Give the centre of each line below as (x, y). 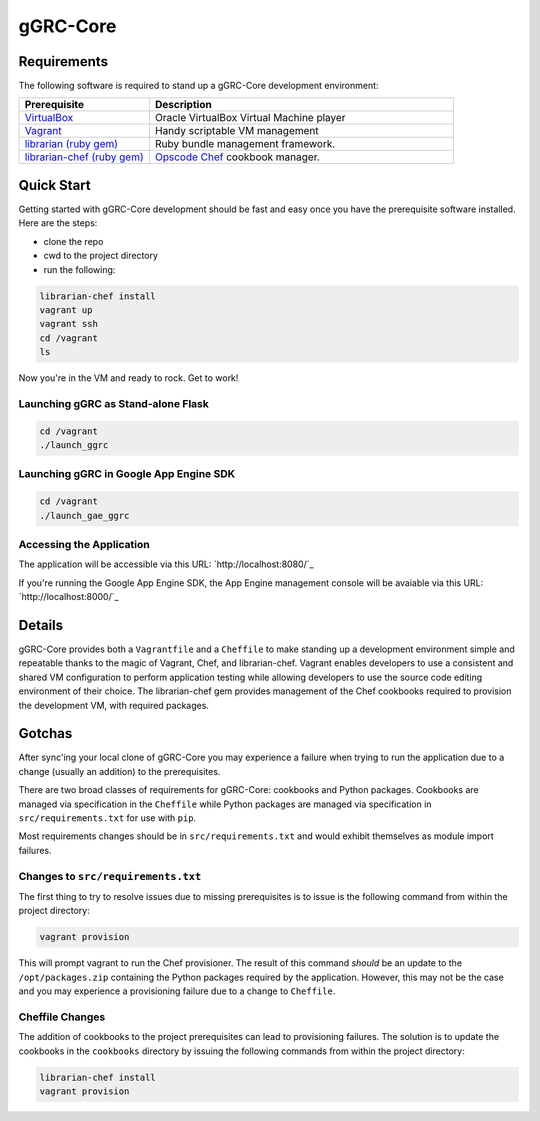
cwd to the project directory (101, 256)
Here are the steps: (58, 223)
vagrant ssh (69, 324)
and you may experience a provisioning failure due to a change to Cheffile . (177, 991)
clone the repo (73, 241)
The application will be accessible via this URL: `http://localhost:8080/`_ (166, 564)
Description (183, 105)
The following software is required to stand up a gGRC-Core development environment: (198, 86)
